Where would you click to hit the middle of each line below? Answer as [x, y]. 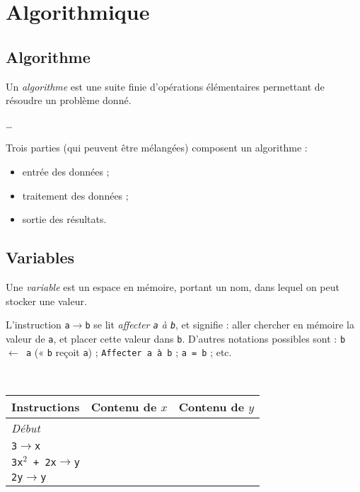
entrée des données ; [66, 171]
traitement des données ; [75, 195]
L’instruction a [38, 325]
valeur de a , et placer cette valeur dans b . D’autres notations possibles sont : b [176, 338]
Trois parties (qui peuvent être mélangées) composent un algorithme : [157, 148]
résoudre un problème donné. [69, 100]
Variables [40, 257]
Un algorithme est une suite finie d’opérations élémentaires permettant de [165, 86]
